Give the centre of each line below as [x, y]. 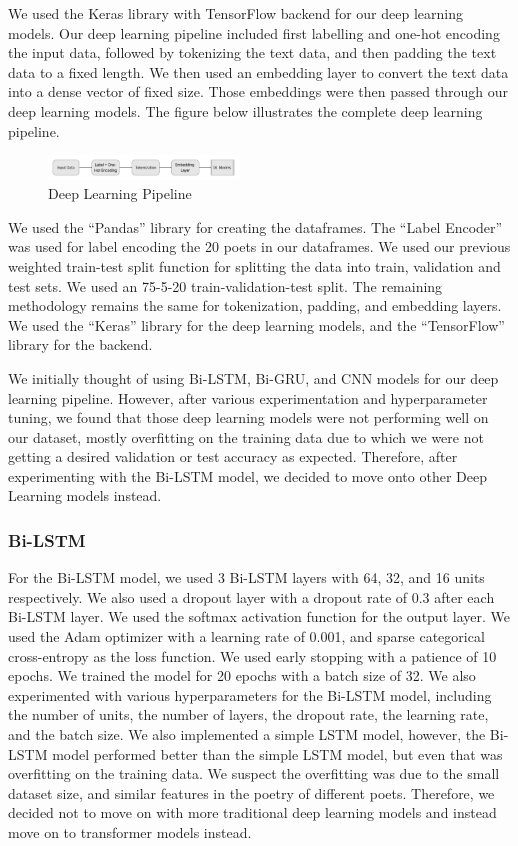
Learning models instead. [85, 495]
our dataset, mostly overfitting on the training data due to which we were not [246, 436]
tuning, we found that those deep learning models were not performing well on [248, 417]
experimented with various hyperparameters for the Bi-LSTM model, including [250, 694]
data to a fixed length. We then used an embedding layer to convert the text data [258, 71]
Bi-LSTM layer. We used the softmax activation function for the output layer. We [259, 616]
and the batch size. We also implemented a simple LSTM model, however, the [247, 734]
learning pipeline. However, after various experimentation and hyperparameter [248, 397]
